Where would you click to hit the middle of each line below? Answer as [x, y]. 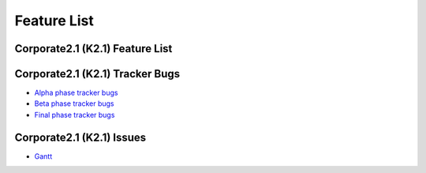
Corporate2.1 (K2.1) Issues [80, 137]
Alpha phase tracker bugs [76, 93]
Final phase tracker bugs [75, 115]
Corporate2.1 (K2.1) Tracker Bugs [97, 74]
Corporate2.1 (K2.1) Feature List [93, 49]
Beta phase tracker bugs [74, 103]
